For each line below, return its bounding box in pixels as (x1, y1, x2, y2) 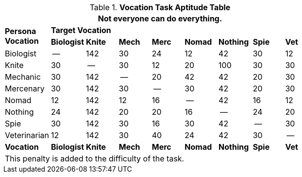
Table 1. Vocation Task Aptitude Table (89, 2, 231, 12)
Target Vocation (50, 25, 111, 35)
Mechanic (5, 72, 41, 82)
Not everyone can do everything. (98, 14, 222, 23)
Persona (5, 26, 36, 36)
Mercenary (5, 84, 45, 93)
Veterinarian (5, 130, 49, 140)
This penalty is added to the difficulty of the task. (5, 154, 185, 163)
